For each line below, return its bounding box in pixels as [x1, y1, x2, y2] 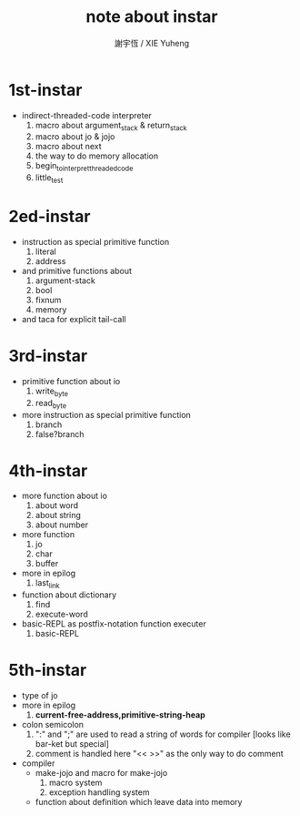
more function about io [21, 490, 108, 502]
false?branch [35, 428, 85, 439]
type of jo [21, 690, 58, 701]
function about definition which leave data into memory [35, 797, 243, 808]
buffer [35, 558, 59, 569]
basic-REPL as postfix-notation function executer [21, 618, 206, 629]
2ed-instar [8, 207, 91, 227]
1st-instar [8, 79, 83, 100]
